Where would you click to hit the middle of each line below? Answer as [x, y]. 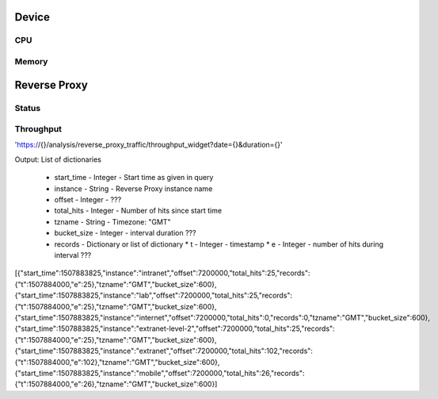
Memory [31, 61]
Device [32, 17]
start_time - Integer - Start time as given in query [134, 178]
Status [28, 108]
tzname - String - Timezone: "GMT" [112, 221]
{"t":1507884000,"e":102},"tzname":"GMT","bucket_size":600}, [117, 362]
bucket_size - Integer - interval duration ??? [125, 233]
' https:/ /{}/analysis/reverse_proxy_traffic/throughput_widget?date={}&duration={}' [149, 145]
